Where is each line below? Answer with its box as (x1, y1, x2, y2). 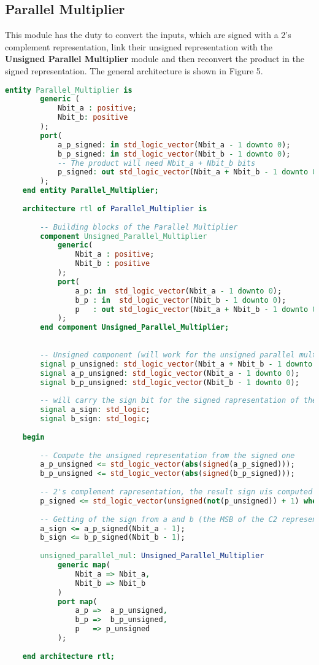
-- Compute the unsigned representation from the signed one (40, 451, 295, 460)
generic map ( (57, 561, 110, 570)
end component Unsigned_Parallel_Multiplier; (40, 323, 229, 332)
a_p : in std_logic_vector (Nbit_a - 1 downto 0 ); (75, 286, 282, 295)
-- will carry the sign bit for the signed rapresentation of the (40, 396, 317, 405)
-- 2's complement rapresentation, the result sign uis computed (40, 488, 313, 497)
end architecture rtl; (22, 651, 115, 661)
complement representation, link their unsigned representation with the (5, 40, 273, 53)
